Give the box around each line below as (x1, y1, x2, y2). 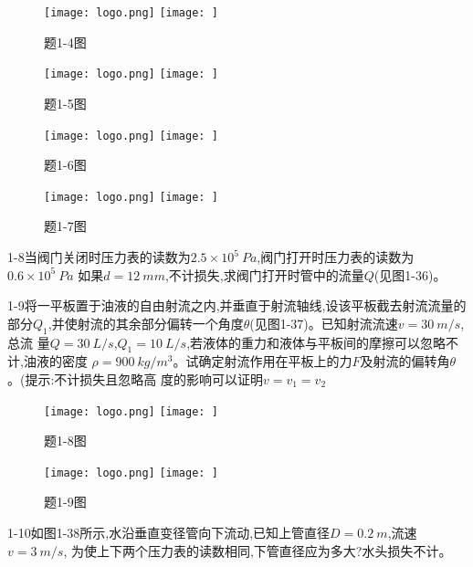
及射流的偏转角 (360, 352, 450, 371)
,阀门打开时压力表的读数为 (257, 247, 415, 266)
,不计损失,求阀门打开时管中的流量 (164, 265, 364, 284)
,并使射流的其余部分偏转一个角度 (47, 313, 244, 332)
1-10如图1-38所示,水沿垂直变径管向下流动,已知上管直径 (7, 523, 331, 542)
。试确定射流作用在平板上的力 (173, 352, 352, 371)
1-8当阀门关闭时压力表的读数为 (7, 247, 191, 266)
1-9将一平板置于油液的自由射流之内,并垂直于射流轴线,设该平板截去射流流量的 (7, 296, 467, 315)
